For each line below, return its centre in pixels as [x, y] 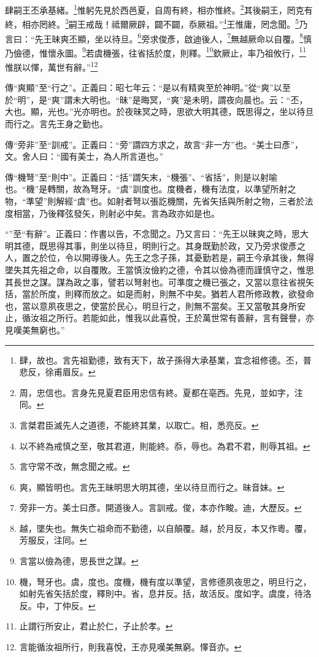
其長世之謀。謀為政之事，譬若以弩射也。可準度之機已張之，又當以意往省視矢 [159, 282]
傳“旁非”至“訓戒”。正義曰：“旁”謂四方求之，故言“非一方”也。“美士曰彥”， [154, 144]
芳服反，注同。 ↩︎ [53, 540]
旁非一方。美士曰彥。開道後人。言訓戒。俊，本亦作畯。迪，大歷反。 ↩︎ [160, 507]
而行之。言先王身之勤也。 [56, 124]
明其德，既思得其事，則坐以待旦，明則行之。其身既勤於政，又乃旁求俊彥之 [155, 245]
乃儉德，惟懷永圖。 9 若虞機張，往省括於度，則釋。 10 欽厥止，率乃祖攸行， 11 [156, 52]
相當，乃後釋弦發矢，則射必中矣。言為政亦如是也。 [116, 213]
